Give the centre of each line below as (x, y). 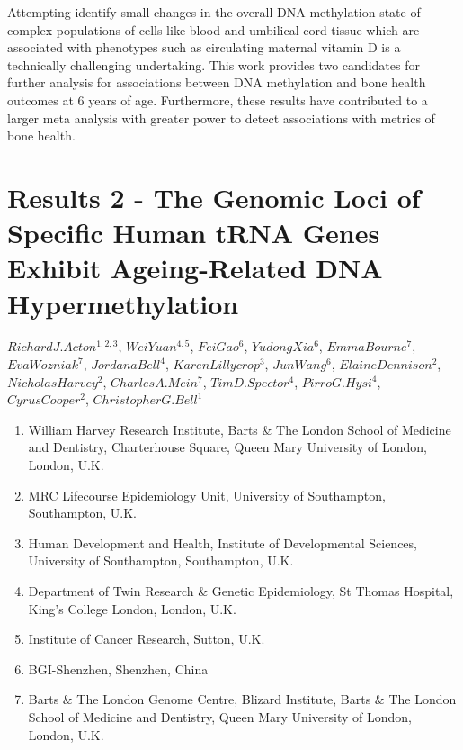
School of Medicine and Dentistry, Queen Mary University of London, (220, 716)
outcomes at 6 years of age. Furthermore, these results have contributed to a (218, 99)
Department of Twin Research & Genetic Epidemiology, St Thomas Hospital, (241, 590)
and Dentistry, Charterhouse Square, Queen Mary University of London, (227, 447)
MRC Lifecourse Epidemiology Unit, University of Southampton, (207, 495)
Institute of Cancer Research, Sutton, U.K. (147, 639)
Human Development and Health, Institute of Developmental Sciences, (223, 542)
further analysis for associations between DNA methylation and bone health (217, 82)
